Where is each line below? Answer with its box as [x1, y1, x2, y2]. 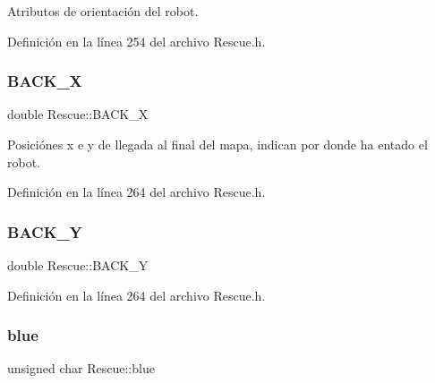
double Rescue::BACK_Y [7, 256, 149, 274]
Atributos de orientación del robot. [7, 2, 199, 20]
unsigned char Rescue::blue [7, 359, 155, 378]
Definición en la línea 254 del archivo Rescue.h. [7, 31, 266, 50]
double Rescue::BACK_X [7, 105, 149, 123]
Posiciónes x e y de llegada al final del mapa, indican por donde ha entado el [7, 135, 428, 153]
